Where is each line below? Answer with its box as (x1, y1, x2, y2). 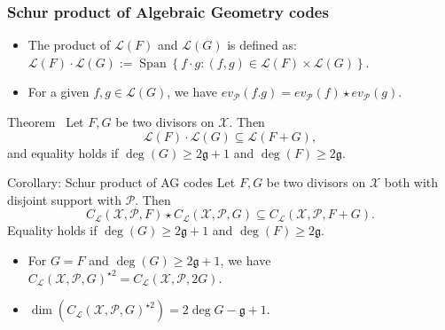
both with (384, 173, 439, 192)
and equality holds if (7, 143, 119, 161)
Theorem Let (7, 113, 84, 130)
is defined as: (227, 35, 297, 54)
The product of (27, 35, 111, 54)
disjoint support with (7, 190, 121, 208)
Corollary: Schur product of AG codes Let (7, 173, 236, 192)
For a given (27, 82, 90, 101)
